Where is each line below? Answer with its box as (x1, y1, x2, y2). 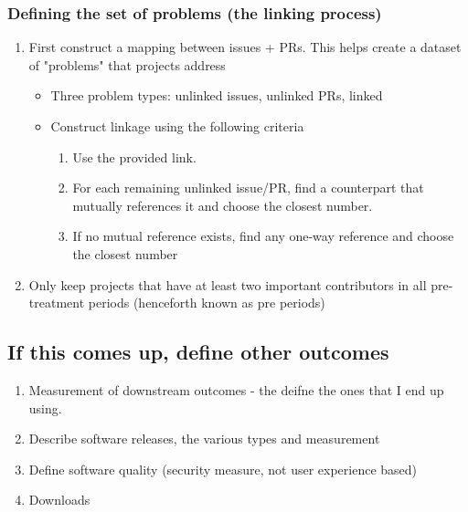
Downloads (28, 490, 90, 509)
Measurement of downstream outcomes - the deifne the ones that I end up (28, 380, 444, 399)
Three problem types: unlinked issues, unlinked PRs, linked (50, 86, 383, 105)
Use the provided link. (72, 147, 197, 166)
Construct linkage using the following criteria (50, 117, 304, 135)
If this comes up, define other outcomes (7, 338, 389, 366)
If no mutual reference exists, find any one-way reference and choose (72, 226, 454, 246)
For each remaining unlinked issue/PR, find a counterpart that (72, 178, 424, 197)
